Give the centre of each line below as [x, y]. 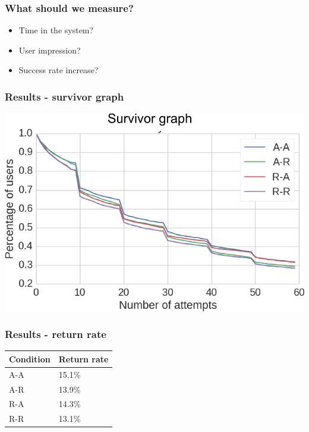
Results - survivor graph [64, 96]
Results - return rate [56, 334]
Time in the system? [56, 30]
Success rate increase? [59, 70]
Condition [30, 359]
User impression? [50, 50]
